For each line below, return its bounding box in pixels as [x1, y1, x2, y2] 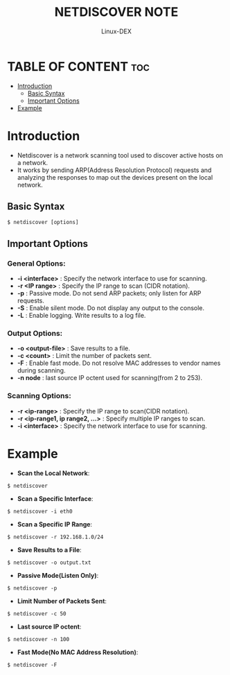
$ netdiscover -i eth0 [7, 508, 73, 515]
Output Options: [7, 329, 63, 339]
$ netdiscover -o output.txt [7, 559, 91, 566]
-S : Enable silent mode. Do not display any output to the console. [17, 304, 205, 312]
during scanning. [17, 366, 66, 375]
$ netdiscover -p [7, 584, 57, 592]
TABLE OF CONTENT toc [7, 58, 150, 74]
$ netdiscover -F [7, 661, 57, 668]
